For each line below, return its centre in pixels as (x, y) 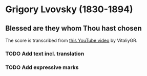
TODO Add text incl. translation (45, 54)
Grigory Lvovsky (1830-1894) (69, 9)
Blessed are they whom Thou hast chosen (73, 28)
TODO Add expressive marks (42, 67)
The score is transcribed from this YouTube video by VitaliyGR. (71, 40)
